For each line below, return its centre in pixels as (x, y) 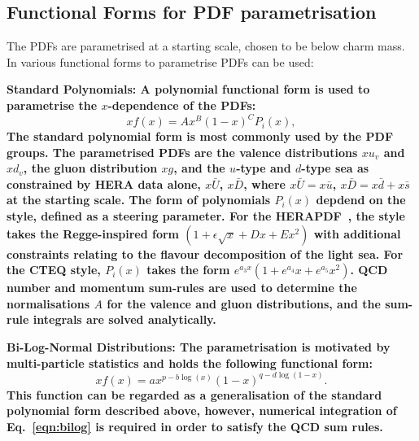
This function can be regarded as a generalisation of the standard (194, 394)
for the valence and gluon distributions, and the (244, 303)
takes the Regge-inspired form (93, 233)
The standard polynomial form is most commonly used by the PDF (200, 136)
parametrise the (52, 105)
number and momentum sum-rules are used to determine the (182, 288)
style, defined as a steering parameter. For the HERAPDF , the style (206, 216)
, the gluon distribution (90, 168)
